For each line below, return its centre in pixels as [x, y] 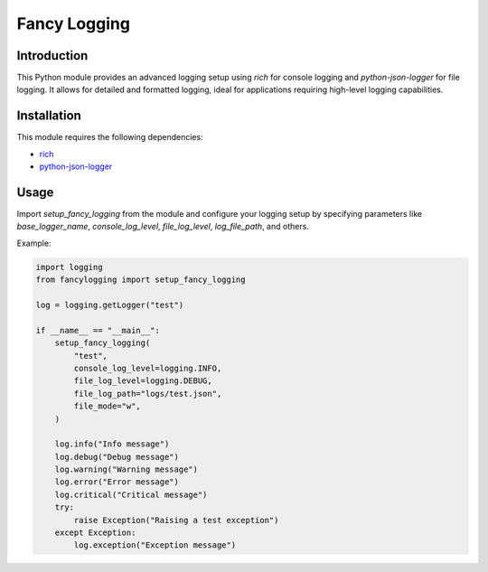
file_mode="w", [108, 406]
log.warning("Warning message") [127, 469]
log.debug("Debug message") [117, 457]
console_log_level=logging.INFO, [148, 368]
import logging [69, 267]
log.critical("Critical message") [131, 494]
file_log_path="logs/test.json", [148, 394]
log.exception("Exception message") [155, 545]
